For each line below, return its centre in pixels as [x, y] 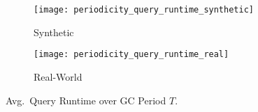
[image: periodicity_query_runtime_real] [131, 55]
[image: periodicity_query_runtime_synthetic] [144, 10]
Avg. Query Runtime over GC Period [86, 100]
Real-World [58, 76]
